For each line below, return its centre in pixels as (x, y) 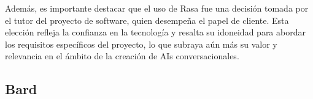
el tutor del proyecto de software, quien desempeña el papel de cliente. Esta (147, 20)
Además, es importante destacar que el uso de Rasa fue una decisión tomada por (157, 8)
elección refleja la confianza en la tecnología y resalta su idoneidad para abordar (155, 32)
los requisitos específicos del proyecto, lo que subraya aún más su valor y (141, 44)
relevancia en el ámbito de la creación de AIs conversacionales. (122, 56)
